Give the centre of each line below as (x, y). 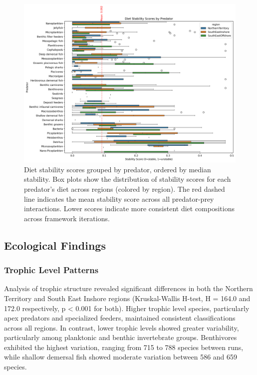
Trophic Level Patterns (51, 270)
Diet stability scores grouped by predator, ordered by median (118, 169)
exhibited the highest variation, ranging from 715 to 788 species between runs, (124, 347)
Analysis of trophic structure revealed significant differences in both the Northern (128, 288)
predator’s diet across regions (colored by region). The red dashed (125, 188)
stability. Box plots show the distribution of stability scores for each (128, 179)
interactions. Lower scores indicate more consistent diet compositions (129, 208)
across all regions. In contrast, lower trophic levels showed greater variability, (122, 327)
